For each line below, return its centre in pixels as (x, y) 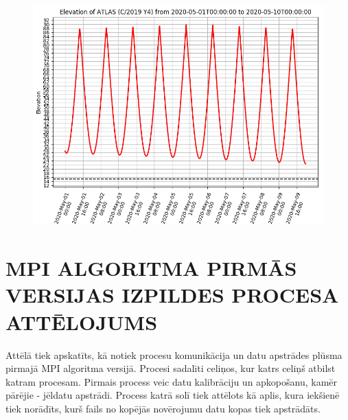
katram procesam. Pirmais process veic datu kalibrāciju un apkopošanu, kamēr (172, 381)
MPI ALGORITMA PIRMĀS (151, 268)
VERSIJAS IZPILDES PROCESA (172, 295)
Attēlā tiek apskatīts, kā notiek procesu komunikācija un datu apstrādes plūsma (174, 354)
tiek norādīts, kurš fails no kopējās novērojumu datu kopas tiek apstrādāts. (163, 408)
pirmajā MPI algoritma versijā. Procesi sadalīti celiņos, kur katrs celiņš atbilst (171, 368)
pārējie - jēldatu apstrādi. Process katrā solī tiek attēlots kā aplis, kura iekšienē (173, 395)
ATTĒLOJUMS (82, 322)
